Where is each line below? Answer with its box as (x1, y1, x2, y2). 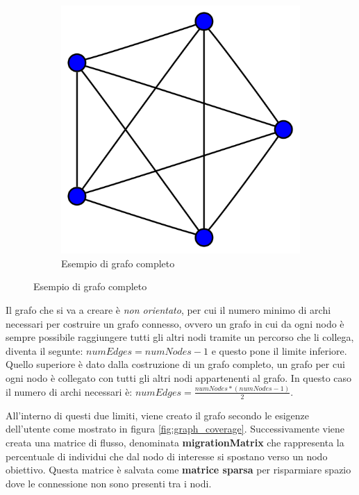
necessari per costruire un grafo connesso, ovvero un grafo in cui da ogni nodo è (6, 316, 344, 330)
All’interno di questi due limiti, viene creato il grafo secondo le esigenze (6, 408, 310, 422)
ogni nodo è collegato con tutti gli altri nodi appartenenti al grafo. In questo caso (6, 371, 352, 385)
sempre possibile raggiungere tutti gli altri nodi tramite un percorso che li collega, (6, 330, 354, 344)
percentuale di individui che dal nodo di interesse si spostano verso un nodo (6, 448, 328, 463)
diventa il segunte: (6, 343, 83, 358)
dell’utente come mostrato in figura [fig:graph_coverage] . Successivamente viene (6, 421, 345, 436)
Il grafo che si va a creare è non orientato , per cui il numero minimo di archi (6, 303, 331, 317)
